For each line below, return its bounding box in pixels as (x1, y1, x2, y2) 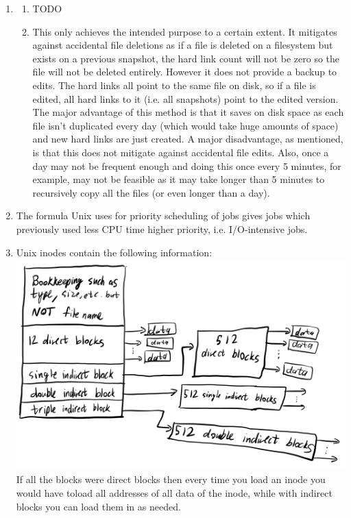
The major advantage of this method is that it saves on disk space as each (32, 105, 344, 119)
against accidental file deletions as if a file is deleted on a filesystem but (32, 38, 333, 52)
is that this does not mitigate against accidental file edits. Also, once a (32, 145, 329, 159)
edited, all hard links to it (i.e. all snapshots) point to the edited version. (32, 91, 339, 106)
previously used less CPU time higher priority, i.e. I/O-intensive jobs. (16, 221, 308, 236)
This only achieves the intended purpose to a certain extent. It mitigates (32, 24, 337, 38)
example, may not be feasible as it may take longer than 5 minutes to (32, 172, 325, 186)
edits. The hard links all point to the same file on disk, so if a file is (32, 77, 316, 92)
